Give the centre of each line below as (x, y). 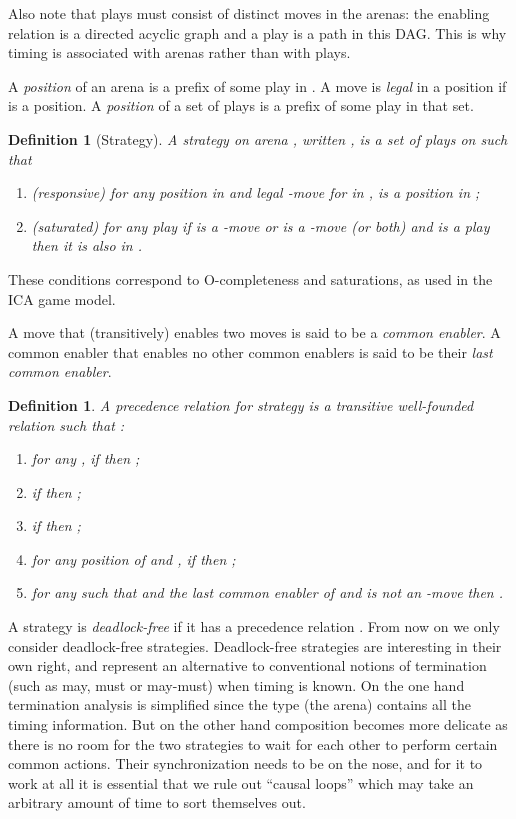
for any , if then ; (85, 458)
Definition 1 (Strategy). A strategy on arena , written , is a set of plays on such (258, 138)
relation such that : (66, 424)
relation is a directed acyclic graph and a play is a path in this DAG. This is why (257, 32)
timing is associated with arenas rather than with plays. (179, 52)
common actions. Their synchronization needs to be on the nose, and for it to (245, 763)
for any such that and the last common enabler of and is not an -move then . (267, 592)
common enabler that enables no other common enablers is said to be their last (250, 351)
